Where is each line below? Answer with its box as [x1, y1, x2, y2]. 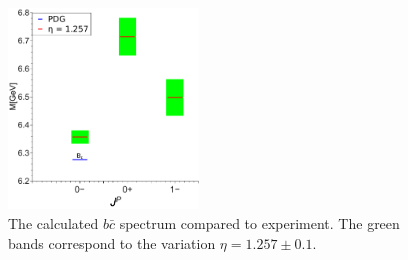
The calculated [8, 213, 99, 233]
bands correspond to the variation [8, 232, 216, 253]
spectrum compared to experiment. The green [119, 213, 400, 233]
